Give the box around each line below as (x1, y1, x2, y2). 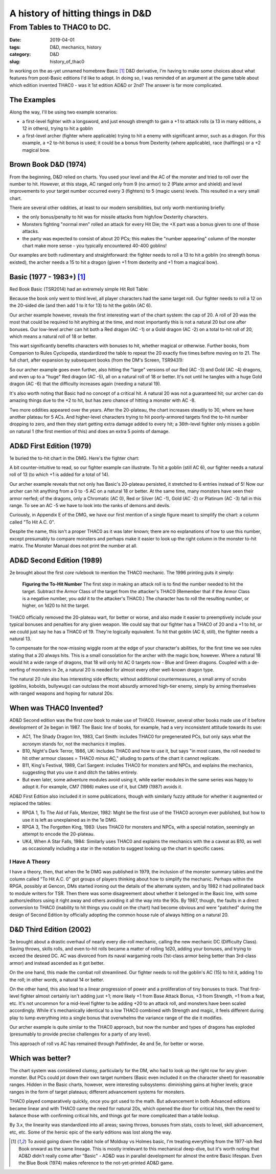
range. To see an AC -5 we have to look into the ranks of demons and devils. (9, 502, 171, 508)
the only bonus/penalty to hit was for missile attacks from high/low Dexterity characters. (22, 214, 209, 220)
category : (9, 51, 31, 57)
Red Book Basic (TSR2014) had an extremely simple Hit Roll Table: (9, 286, 149, 292)
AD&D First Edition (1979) (9, 441, 91, 450)
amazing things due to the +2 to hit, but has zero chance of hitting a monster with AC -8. (9, 397, 196, 403)
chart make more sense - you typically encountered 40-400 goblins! (22, 243, 167, 249)
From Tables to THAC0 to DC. (9, 22, 111, 32)
